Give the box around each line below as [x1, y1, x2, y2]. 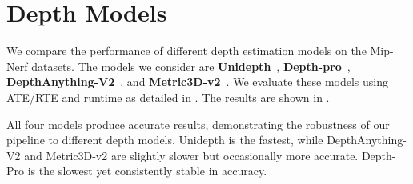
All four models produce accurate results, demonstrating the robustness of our [6, 115, 390, 132]
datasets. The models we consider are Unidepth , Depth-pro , [31, 57, 351, 74]
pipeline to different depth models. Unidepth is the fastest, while [6, 131, 323, 148]
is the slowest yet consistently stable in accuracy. [27, 162, 267, 179]
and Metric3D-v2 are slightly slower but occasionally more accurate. [24, 147, 359, 163]
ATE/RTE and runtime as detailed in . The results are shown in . [6, 88, 330, 105]
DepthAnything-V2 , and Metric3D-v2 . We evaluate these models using [6, 73, 389, 90]
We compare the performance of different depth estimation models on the [6, 42, 367, 59]
